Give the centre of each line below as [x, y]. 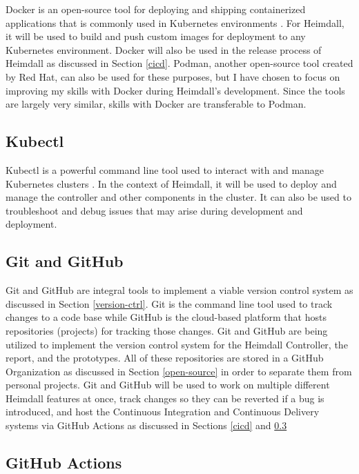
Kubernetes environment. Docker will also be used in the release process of [164, 49]
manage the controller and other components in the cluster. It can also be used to [178, 197]
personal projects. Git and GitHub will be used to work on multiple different [168, 385]
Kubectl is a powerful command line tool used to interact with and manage [165, 169]
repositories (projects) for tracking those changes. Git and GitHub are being [167, 330]
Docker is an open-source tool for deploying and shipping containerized [156, 9]
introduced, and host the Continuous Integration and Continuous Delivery [163, 412]
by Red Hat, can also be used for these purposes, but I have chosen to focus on [173, 76]
